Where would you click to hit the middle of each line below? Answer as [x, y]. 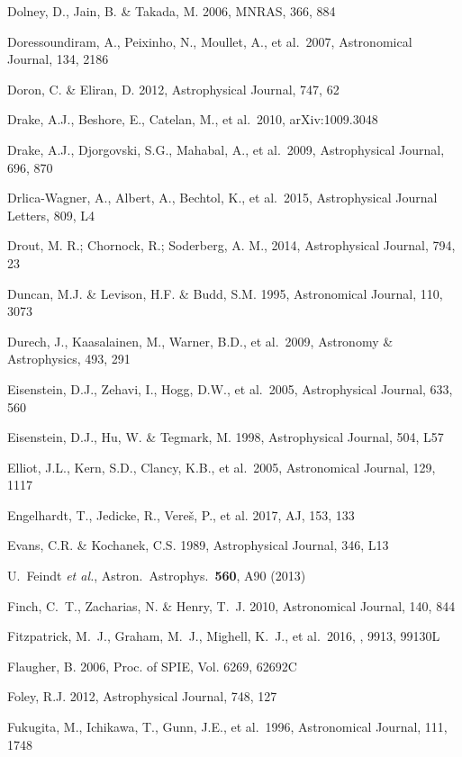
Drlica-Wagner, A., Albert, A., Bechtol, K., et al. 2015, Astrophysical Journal [222, 198]
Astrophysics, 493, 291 [69, 359]
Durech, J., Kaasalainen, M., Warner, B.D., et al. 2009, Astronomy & [200, 341]
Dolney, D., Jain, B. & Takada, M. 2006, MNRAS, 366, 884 [172, 11]
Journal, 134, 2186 [58, 59]
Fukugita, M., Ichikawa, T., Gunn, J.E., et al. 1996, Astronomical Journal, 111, [227, 727]
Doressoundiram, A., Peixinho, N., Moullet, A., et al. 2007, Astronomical [210, 41]
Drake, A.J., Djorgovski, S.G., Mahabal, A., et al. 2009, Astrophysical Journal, [226, 149]
